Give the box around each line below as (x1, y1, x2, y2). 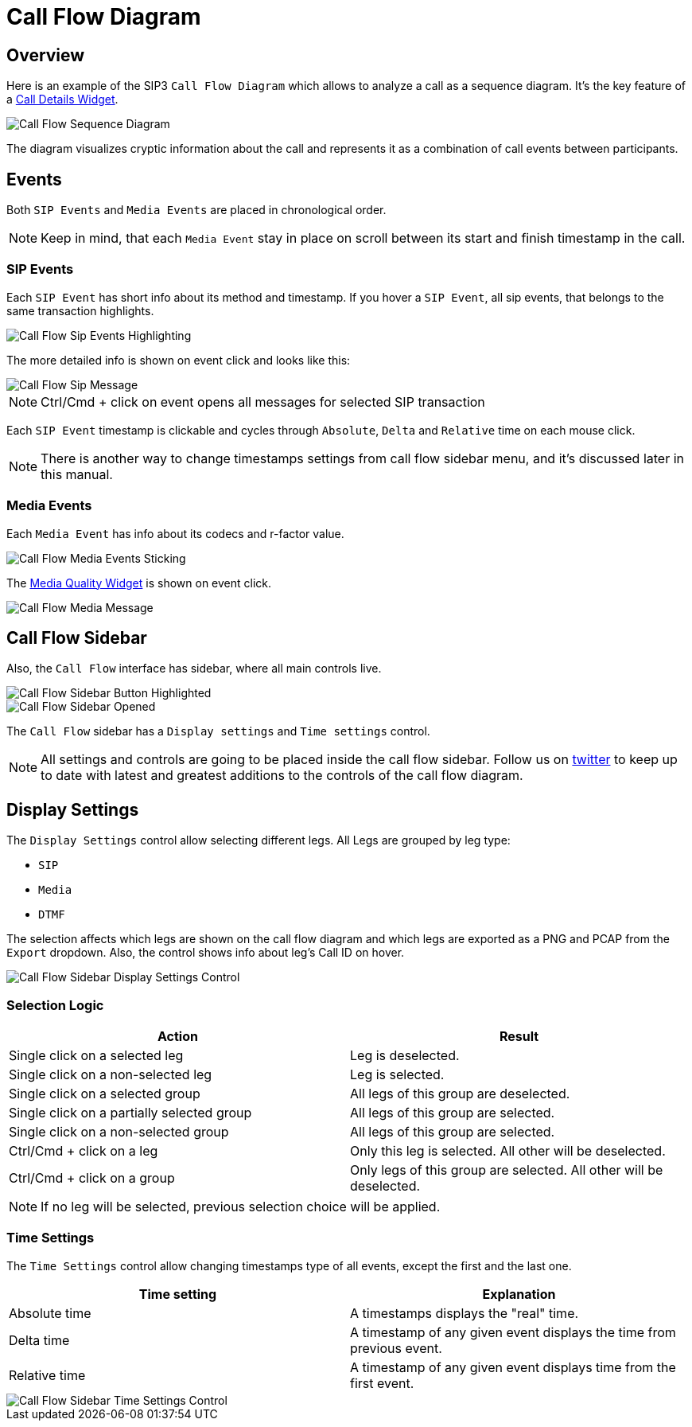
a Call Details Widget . (6, 92, 119, 107)
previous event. (350, 1339, 442, 1356)
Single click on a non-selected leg (9, 1066, 212, 1082)
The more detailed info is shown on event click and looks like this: (6, 353, 351, 367)
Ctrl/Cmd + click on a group (9, 1169, 175, 1186)
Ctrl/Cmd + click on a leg (9, 1142, 158, 1159)
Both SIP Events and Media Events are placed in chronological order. (6, 203, 387, 217)
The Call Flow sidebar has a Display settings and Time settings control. (6, 724, 430, 739)
